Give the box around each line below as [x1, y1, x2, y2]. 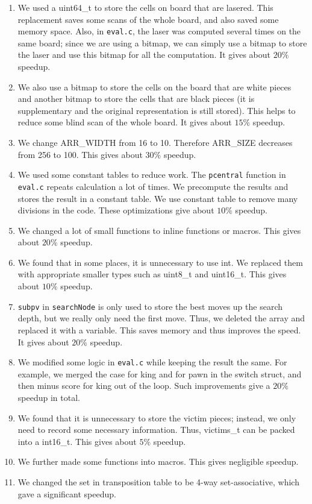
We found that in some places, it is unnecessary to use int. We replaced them [17, 256, 303, 268]
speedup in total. [17, 391, 80, 403]
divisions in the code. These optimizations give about [17, 204, 214, 216]
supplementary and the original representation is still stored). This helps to [17, 104, 296, 116]
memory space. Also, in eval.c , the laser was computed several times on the [17, 25, 301, 37]
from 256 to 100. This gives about [17, 148, 143, 160]
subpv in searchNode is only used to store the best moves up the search [17, 300, 283, 312]
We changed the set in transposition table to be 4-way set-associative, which [17, 475, 299, 488]
